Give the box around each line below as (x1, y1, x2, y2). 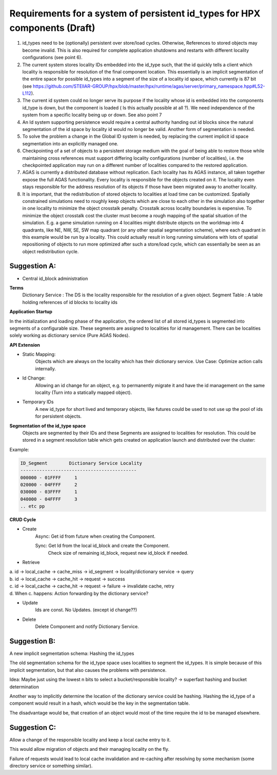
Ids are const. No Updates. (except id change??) (35, 607, 137, 613)
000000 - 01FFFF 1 (20, 475, 77, 480)
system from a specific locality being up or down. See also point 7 (22, 112, 162, 118)
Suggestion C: (9, 723, 56, 732)
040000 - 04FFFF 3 (20, 496, 77, 502)
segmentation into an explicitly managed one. (22, 140, 118, 146)
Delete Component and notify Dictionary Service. (35, 623, 140, 630)
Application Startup (9, 309, 52, 315)
